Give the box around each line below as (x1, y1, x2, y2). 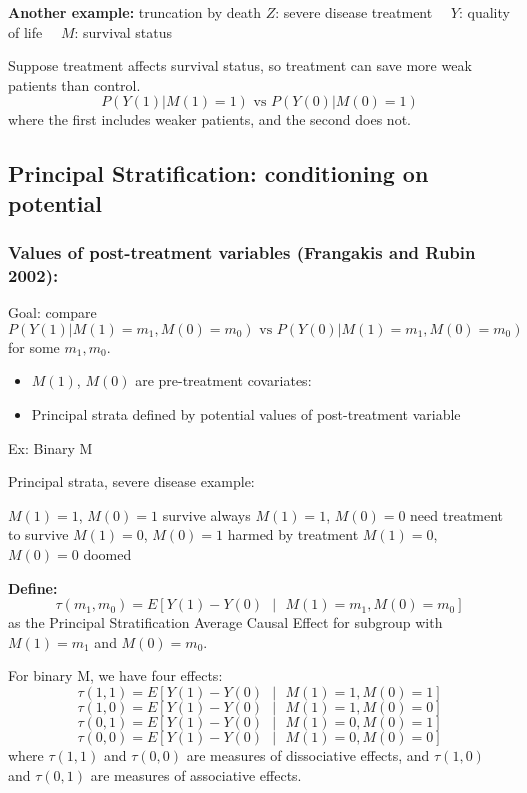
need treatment (410, 504, 504, 525)
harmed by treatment (227, 524, 359, 545)
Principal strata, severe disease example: (8, 471, 255, 492)
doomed (83, 544, 132, 565)
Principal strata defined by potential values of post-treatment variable (31, 404, 461, 425)
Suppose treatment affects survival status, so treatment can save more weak (8, 55, 472, 76)
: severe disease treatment (275, 2, 433, 22)
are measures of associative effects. (90, 764, 302, 785)
